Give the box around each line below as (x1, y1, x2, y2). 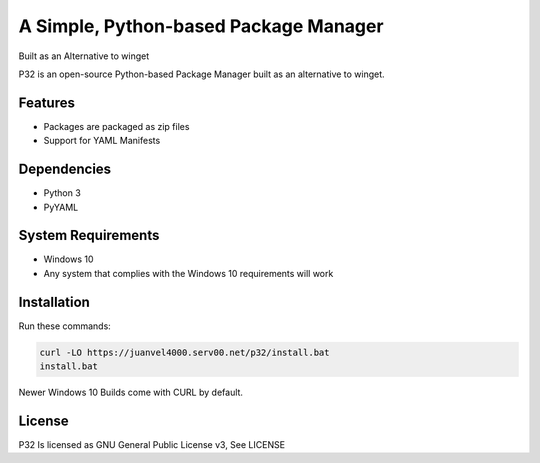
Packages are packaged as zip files (43, 120, 190, 132)
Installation (18, 293, 90, 310)
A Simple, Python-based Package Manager (18, 15, 384, 37)
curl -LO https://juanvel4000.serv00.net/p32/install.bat (39, 346, 330, 358)
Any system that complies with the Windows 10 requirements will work (43, 267, 334, 279)
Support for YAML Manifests (43, 135, 161, 147)
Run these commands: (18, 320, 112, 332)
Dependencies (18, 161, 112, 178)
